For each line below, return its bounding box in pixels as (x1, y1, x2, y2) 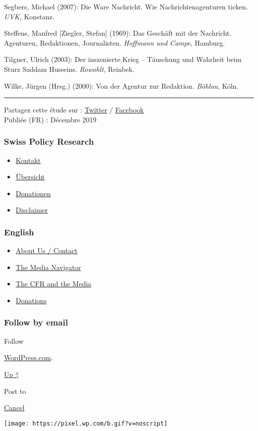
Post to (4, 385, 26, 396)
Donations (15, 295, 47, 305)
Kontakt (15, 155, 41, 165)
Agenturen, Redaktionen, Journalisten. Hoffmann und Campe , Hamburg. (4, 37, 225, 48)
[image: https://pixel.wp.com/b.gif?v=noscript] (4, 420, 168, 427)
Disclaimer (15, 205, 48, 215)
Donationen (15, 188, 51, 198)
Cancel (4, 402, 25, 413)
